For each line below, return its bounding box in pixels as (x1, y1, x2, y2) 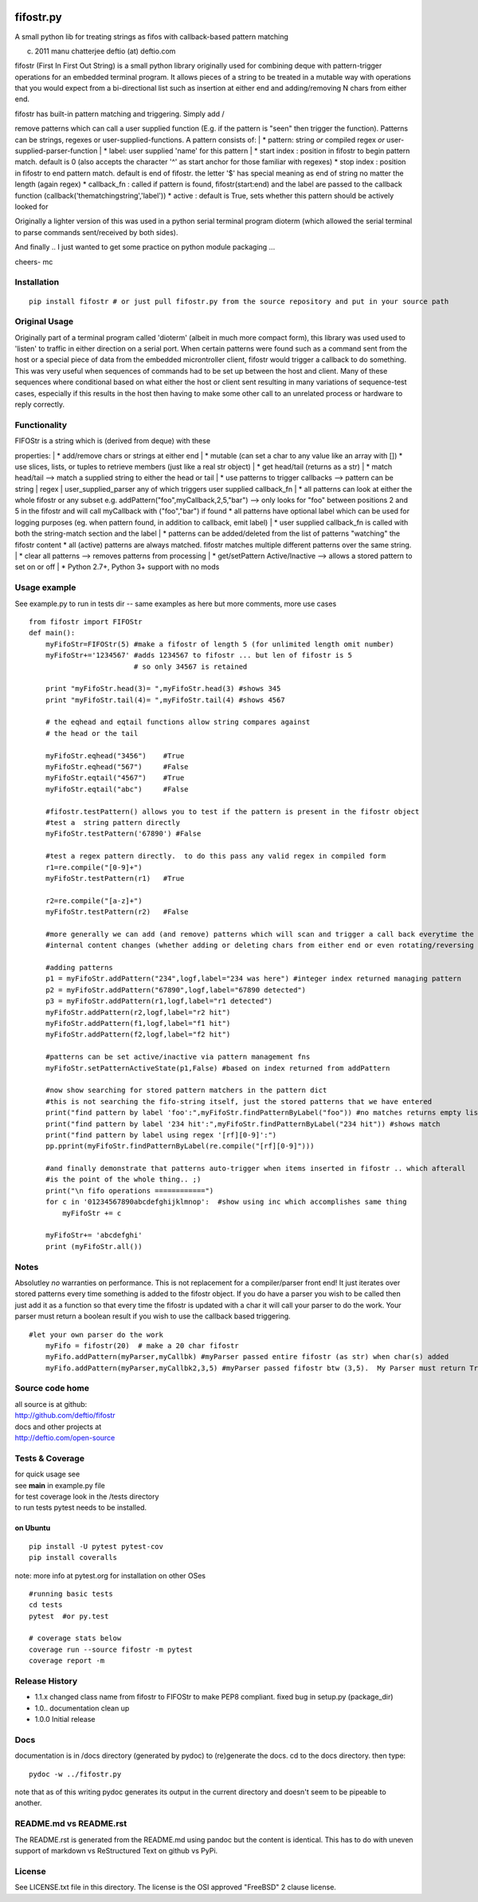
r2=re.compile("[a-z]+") (45, 896, 143, 905)
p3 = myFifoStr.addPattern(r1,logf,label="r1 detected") (45, 996, 272, 1006)
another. (14, 1798, 42, 1808)
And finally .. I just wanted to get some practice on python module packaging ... (14, 242, 276, 252)
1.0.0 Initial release (34, 1715, 96, 1724)
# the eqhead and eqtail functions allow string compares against (45, 717, 311, 727)
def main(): (29, 628, 76, 638)
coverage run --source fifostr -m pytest (29, 1645, 193, 1654)
